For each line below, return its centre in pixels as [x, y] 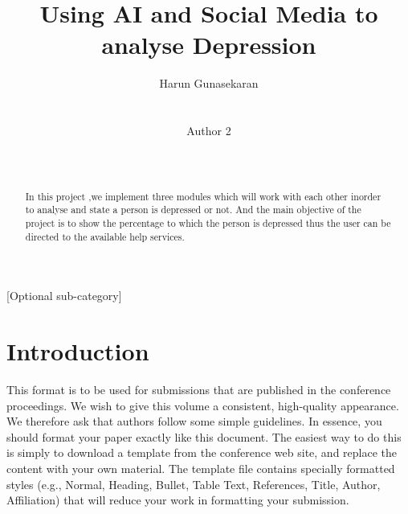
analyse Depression [209, 45]
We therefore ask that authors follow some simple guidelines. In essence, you [194, 421]
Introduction [78, 351]
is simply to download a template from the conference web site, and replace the [202, 452]
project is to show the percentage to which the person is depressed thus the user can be [208, 222]
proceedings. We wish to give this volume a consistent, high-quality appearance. [203, 405]
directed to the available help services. [105, 236]
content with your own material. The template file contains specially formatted [201, 468]
